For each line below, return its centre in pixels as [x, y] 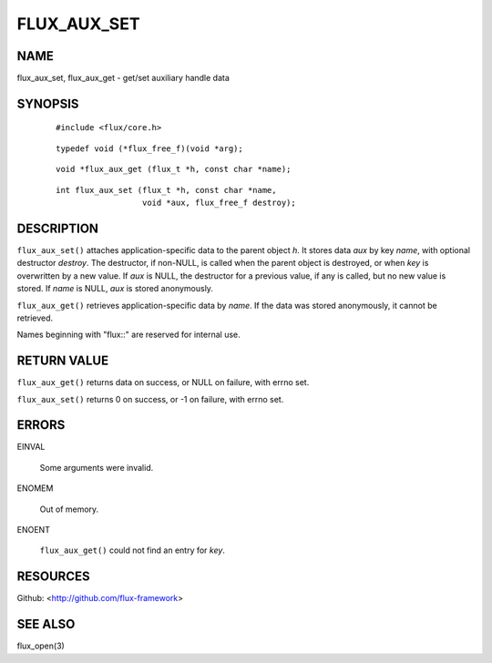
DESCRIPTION [58, 228]
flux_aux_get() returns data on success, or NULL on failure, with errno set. [163, 382]
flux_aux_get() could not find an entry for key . [132, 550]
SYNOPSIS [48, 103]
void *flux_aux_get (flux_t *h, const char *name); [174, 169]
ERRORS [41, 425]
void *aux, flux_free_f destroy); [219, 203]
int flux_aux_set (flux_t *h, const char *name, [166, 190]
